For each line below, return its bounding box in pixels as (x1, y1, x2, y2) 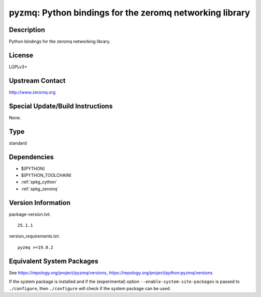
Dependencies (9, 153, 54, 161)
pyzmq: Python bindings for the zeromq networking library (9, 7, 250, 18)
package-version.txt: (9, 211, 51, 217)
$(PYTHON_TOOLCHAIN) (21, 172, 72, 178)
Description (9, 26, 45, 34)
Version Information (9, 199, 71, 207)
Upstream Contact (9, 77, 66, 85)
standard (9, 140, 27, 146)
